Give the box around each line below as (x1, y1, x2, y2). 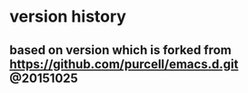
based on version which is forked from (9, 42, 232, 58)
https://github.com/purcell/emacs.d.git (9, 56, 239, 71)
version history (9, 6, 127, 27)
